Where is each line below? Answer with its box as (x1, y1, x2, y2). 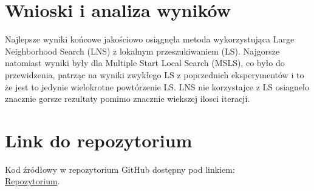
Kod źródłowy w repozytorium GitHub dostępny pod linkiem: (5, 163, 235, 175)
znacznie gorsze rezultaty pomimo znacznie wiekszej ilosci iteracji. (5, 92, 250, 105)
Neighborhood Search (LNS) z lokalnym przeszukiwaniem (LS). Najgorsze (5, 44, 280, 57)
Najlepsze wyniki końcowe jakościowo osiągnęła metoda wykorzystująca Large (5, 33, 295, 45)
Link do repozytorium (5, 127, 193, 152)
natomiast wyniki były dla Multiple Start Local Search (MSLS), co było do (5, 56, 285, 69)
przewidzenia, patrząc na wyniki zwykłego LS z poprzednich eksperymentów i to (5, 68, 304, 81)
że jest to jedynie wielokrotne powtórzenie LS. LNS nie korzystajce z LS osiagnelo (5, 80, 310, 93)
